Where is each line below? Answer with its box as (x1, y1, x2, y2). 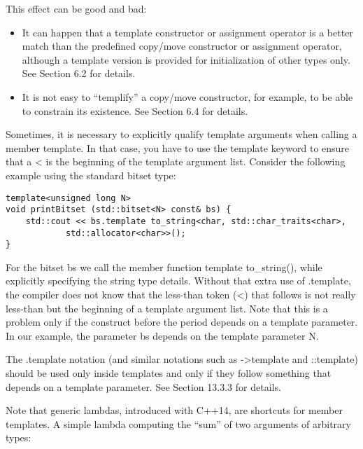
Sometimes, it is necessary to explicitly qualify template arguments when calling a (6, 127, 357, 141)
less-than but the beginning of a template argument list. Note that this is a (6, 301, 328, 315)
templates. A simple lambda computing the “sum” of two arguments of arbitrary (6, 416, 351, 431)
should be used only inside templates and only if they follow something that (6, 365, 332, 380)
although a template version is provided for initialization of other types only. (22, 52, 350, 67)
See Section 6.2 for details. (22, 66, 136, 81)
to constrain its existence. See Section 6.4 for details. (22, 103, 248, 118)
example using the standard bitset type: (6, 167, 176, 182)
